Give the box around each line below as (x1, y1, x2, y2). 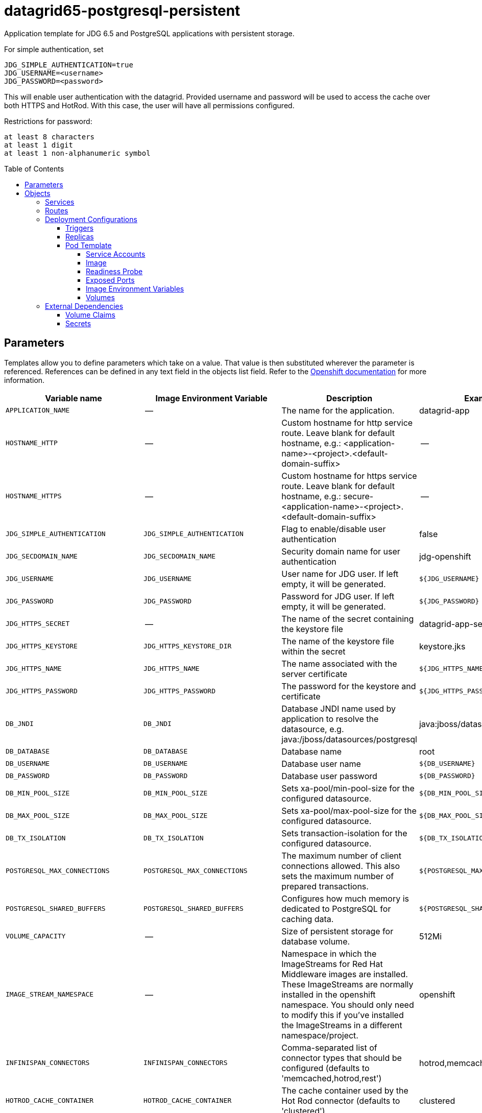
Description (326, 393, 373, 403)
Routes (45, 206, 68, 215)
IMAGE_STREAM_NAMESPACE (6, 990, 94, 999)
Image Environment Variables (86, 284, 184, 293)
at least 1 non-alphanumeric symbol (4, 149, 151, 157)
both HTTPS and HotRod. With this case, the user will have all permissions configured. (4, 101, 295, 110)
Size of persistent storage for (281, 926, 394, 936)
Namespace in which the (281, 948, 377, 959)
